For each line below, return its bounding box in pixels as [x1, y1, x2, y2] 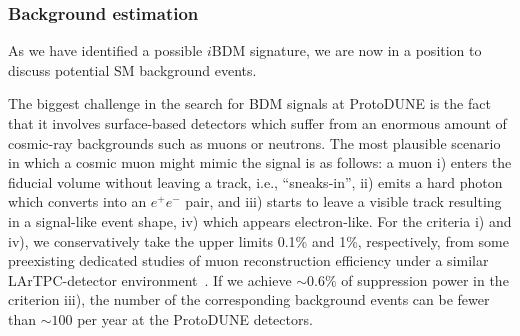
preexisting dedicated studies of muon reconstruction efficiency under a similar [8, 250, 489, 271]
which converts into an [8, 191, 147, 212]
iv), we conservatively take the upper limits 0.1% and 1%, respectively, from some [8, 230, 509, 251]
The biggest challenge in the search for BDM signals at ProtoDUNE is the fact [8, 93, 491, 114]
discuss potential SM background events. [8, 59, 257, 80]
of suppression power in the [341, 269, 509, 290]
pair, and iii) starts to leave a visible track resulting [185, 191, 502, 212]
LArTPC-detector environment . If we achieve [8, 269, 292, 290]
